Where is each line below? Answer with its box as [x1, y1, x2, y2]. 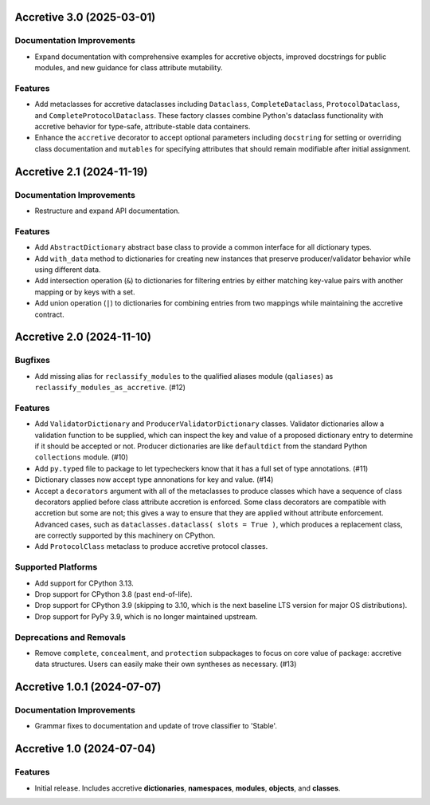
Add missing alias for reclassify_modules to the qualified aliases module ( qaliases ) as [34, 371, 334, 381]
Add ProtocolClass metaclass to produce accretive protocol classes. [34, 542, 268, 551]
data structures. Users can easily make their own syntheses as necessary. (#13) [34, 659, 297, 669]
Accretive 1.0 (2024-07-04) [14, 742, 156, 756]
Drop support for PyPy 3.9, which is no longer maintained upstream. [34, 611, 258, 622]
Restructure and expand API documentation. [34, 206, 181, 215]
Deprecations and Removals [14, 631, 127, 642]
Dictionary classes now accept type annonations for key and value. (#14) [34, 475, 274, 484]
